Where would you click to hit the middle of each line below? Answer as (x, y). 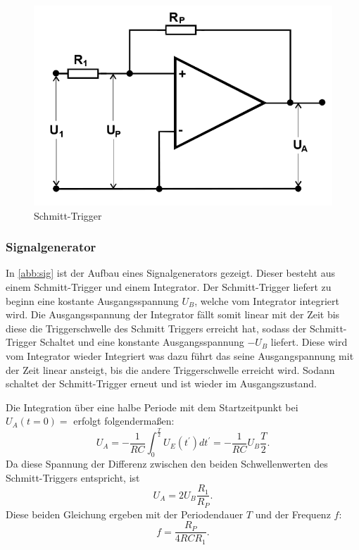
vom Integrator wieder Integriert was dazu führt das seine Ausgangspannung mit (180, 356)
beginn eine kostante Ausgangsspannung (92, 300)
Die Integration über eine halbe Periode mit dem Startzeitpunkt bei (152, 407)
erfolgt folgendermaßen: (124, 421)
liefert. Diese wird (309, 342)
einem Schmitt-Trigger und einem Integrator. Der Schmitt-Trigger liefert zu (169, 287)
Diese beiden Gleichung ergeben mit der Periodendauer (125, 514)
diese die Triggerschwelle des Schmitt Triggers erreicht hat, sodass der (156, 328)
